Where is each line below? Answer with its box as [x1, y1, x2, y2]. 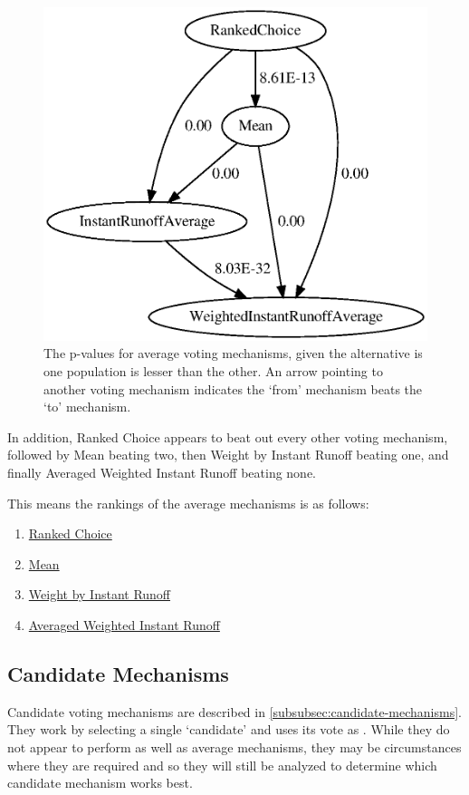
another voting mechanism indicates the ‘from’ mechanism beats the [43, 379, 423, 398]
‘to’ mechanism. [43, 397, 131, 416]
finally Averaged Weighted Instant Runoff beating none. [7, 463, 317, 481]
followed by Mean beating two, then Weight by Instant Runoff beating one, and [7, 445, 449, 464]
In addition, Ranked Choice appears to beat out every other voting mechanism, [7, 427, 448, 446]
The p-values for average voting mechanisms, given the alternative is [43, 344, 423, 363]
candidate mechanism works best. [7, 773, 193, 792]
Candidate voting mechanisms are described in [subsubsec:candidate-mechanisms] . [7, 702, 462, 721]
